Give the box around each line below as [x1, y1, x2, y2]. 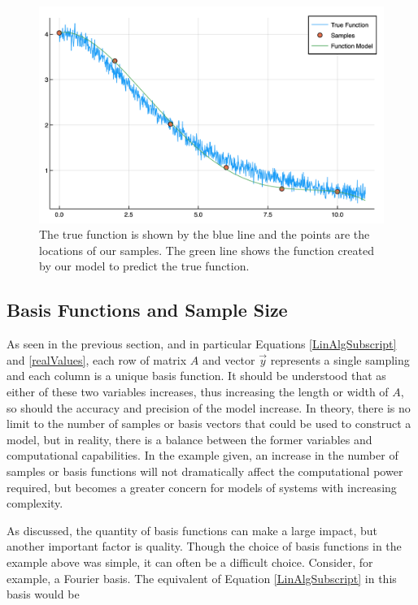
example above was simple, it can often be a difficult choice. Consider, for [7, 553, 373, 570]
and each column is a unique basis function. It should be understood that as [7, 367, 386, 384]
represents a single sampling [270, 351, 410, 368]
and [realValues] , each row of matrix [7, 351, 187, 368]
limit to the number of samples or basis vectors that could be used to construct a [7, 415, 411, 432]
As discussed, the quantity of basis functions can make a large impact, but [7, 521, 377, 538]
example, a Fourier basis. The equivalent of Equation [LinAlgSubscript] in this [7, 569, 397, 586]
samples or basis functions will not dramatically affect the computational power [7, 462, 403, 479]
